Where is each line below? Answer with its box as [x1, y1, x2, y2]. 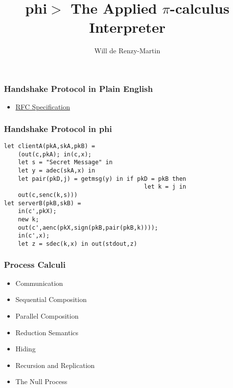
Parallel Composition [15, 310, 79, 321]
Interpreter [89, 17, 166, 37]
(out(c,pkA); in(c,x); [18, 151, 92, 158]
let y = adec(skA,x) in [18, 167, 95, 174]
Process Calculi [4, 259, 66, 271]
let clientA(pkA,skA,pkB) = [4, 143, 95, 150]
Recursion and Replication [15, 360, 95, 370]
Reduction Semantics [15, 327, 79, 337]
